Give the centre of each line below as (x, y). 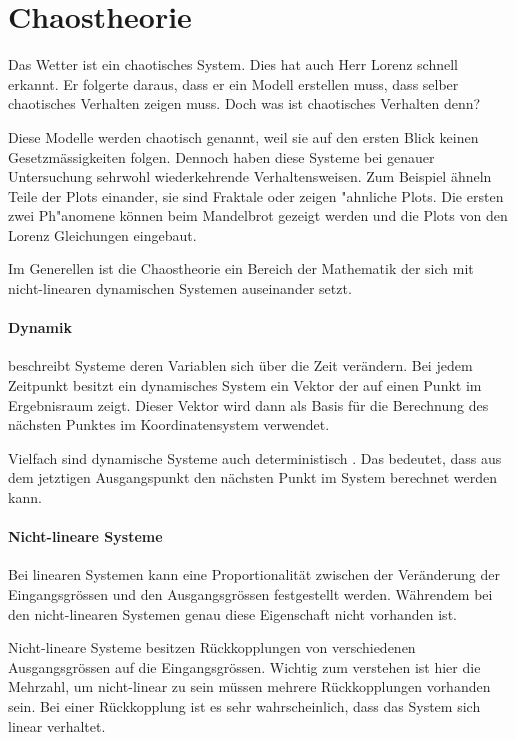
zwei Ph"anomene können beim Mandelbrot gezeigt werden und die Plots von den (258, 215)
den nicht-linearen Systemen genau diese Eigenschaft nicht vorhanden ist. (232, 613)
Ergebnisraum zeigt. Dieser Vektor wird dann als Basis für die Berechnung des (248, 404)
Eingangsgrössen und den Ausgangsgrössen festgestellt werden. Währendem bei (250, 594)
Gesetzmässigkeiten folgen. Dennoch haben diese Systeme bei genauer (221, 156)
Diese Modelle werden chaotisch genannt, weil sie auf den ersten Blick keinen (243, 136)
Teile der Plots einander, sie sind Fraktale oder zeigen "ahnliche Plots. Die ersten (256, 195)
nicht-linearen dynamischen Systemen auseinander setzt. (180, 288)
